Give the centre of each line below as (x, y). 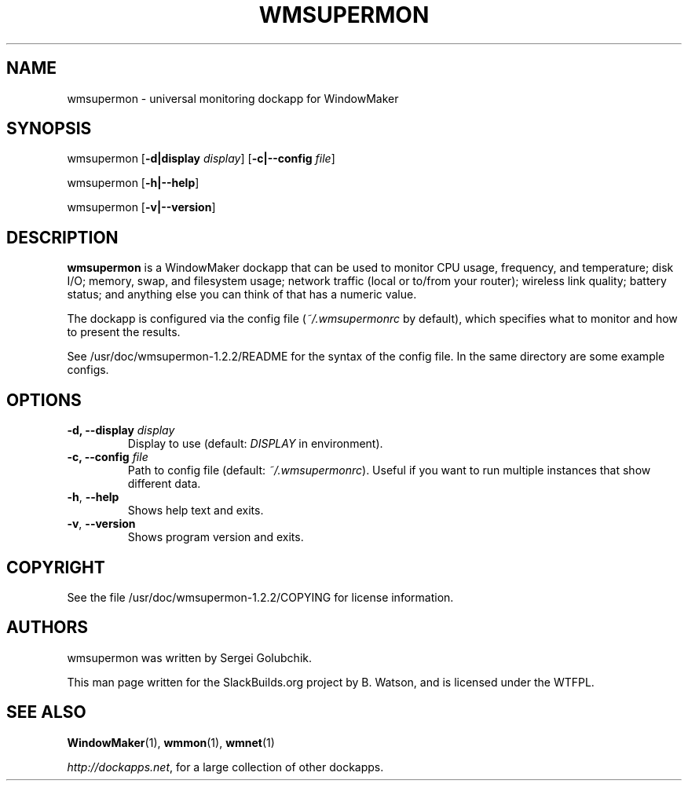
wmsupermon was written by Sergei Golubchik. (189, 657)
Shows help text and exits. (196, 511)
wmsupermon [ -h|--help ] (133, 183)
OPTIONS (44, 400)
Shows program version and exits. (216, 537)
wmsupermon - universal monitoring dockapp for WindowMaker (233, 98)
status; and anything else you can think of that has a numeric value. (242, 295)
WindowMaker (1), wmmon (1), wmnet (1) (171, 742)
